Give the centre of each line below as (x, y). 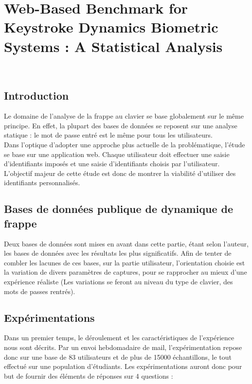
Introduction (36, 96)
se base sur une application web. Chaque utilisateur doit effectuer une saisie (117, 154)
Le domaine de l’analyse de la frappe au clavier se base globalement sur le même (124, 116)
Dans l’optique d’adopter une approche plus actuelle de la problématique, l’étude (125, 145)
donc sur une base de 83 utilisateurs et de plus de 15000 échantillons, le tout (118, 357)
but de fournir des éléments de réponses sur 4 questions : (89, 375)
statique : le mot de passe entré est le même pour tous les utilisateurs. (108, 135)
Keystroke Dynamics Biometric (111, 27)
